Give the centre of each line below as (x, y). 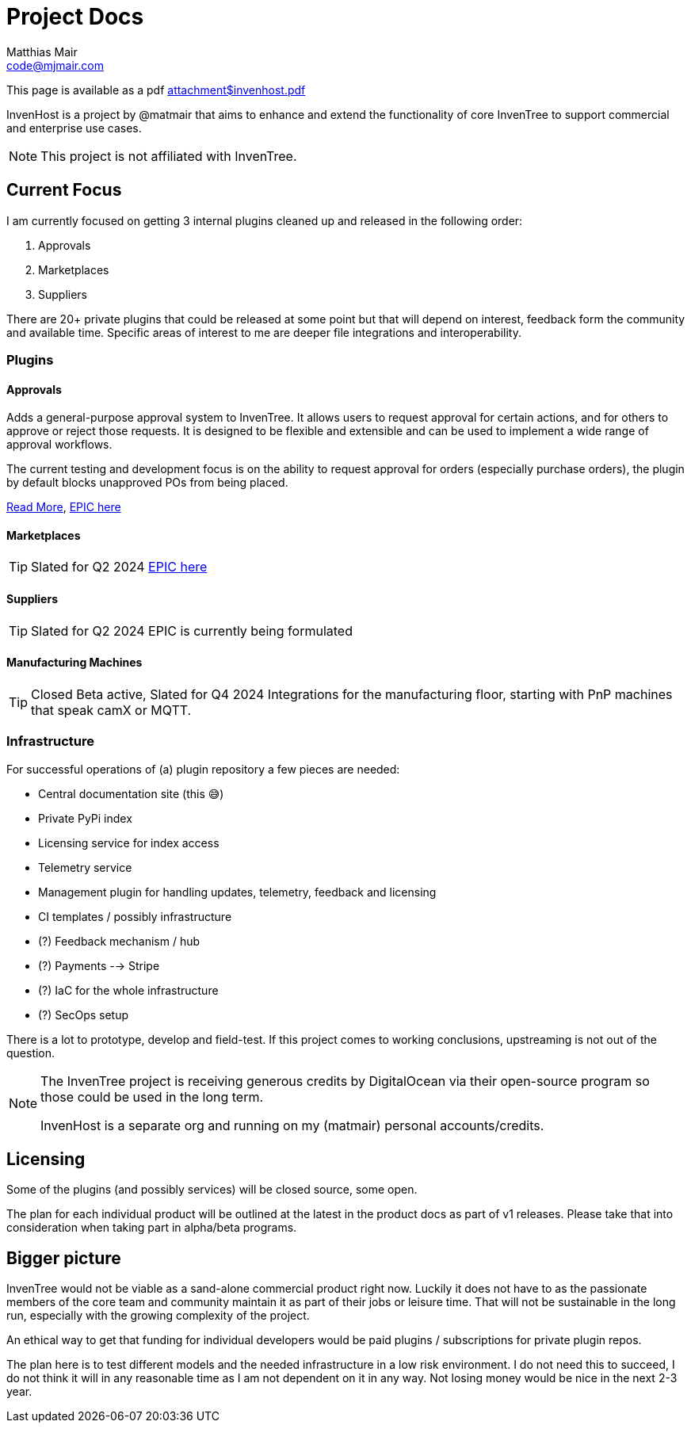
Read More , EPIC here (64, 507)
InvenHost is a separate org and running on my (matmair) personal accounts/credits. (292, 1125)
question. (31, 1053)
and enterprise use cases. (74, 128)
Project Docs (75, 17)
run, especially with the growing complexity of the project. (158, 1316)
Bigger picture (64, 1258)
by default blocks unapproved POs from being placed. (147, 483)
